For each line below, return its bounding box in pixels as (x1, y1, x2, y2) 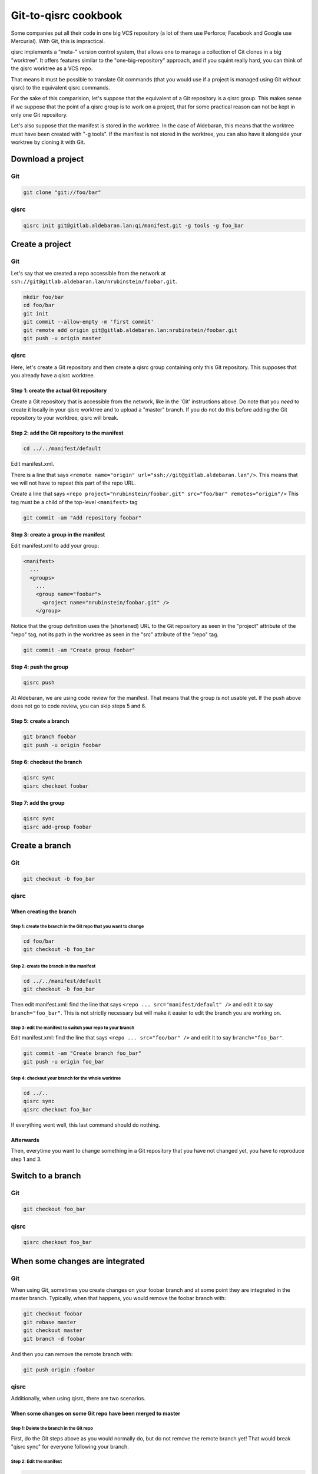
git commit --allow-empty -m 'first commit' (23, 318, 154, 325)
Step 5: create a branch (11, 718, 69, 725)
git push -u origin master (23, 335, 101, 342)
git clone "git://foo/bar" (23, 189, 101, 196)
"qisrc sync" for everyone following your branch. (11, 1443, 129, 1450)
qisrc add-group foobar (23, 823, 92, 830)
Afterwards (11, 1136, 39, 1143)
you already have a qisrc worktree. (11, 372, 95, 379)
